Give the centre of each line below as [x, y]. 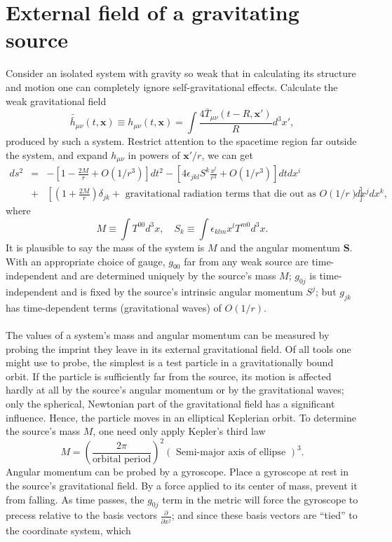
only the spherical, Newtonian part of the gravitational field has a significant [170, 404]
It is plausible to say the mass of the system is [105, 247]
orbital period [122, 459]
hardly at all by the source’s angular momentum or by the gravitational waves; [175, 390]
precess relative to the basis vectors [81, 515]
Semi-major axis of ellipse [231, 453]
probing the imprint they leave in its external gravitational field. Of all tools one [178, 348]
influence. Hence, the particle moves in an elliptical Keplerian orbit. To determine [181, 417]
